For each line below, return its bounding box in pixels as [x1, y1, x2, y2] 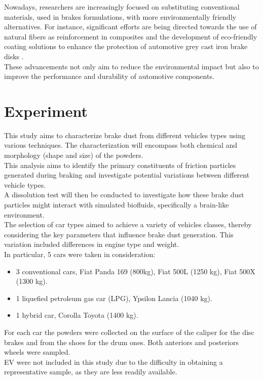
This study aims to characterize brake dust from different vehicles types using [4, 130, 245, 140]
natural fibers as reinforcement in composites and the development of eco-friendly [4, 31, 257, 41]
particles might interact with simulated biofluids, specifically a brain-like [4, 199, 229, 210]
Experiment [4, 100, 88, 121]
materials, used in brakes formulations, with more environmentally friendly [4, 11, 236, 22]
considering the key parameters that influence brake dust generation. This [4, 229, 234, 239]
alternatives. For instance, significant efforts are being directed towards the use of [4, 21, 257, 32]
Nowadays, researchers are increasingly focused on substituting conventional [4, 2, 240, 12]
